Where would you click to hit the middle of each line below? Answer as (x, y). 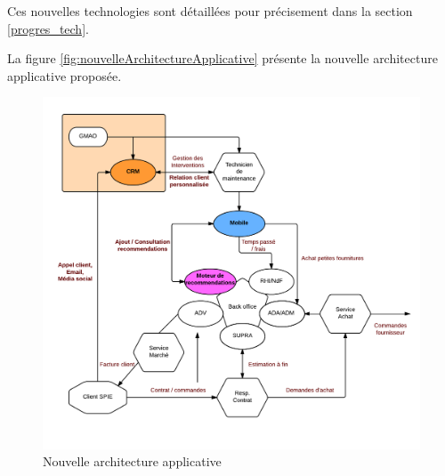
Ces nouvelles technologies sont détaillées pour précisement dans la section (210, 11)
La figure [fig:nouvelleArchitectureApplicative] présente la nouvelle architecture (222, 58)
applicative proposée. (65, 75)
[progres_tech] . (48, 28)
